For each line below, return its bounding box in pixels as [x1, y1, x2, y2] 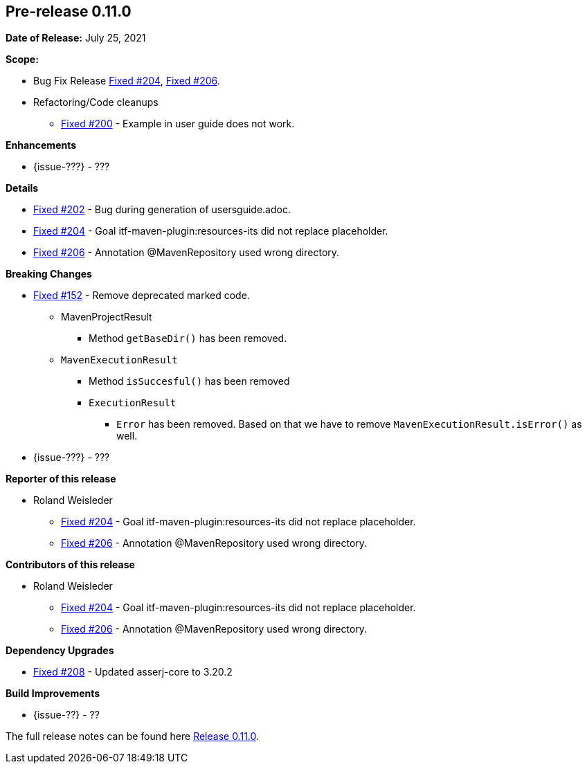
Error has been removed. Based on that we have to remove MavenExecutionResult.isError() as [116, 418, 582, 431]
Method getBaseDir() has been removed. [89, 332, 287, 345]
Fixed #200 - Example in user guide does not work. [61, 118, 295, 130]
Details [6, 182, 39, 194]
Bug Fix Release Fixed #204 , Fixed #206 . [33, 75, 220, 87]
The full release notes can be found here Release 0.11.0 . [6, 730, 260, 743]
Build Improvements [6, 687, 100, 700]
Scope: [6, 53, 39, 66]
